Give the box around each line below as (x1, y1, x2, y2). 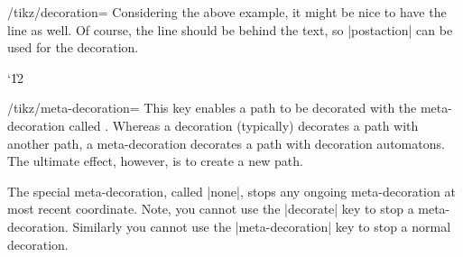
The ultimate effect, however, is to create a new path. (7, 151, 303, 170)
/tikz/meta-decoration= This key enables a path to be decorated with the (7, 98, 417, 117)
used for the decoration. (7, 38, 139, 57)
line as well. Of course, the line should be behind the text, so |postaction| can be (7, 20, 453, 39)
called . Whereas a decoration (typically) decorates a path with (69, 115, 419, 134)
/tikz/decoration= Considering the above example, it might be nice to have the (7, 3, 447, 21)
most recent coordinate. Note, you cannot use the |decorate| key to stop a (7, 199, 414, 218)
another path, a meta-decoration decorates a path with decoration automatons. (7, 133, 445, 152)
